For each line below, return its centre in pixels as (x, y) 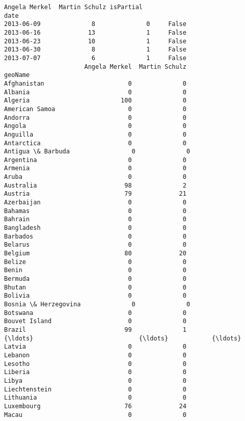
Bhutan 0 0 (95, 287)
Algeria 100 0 (95, 101)
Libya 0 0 (95, 380)
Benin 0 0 (95, 270)
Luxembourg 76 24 (95, 406)
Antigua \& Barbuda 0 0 (97, 152)
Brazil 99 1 (95, 330)
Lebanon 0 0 (95, 355)
